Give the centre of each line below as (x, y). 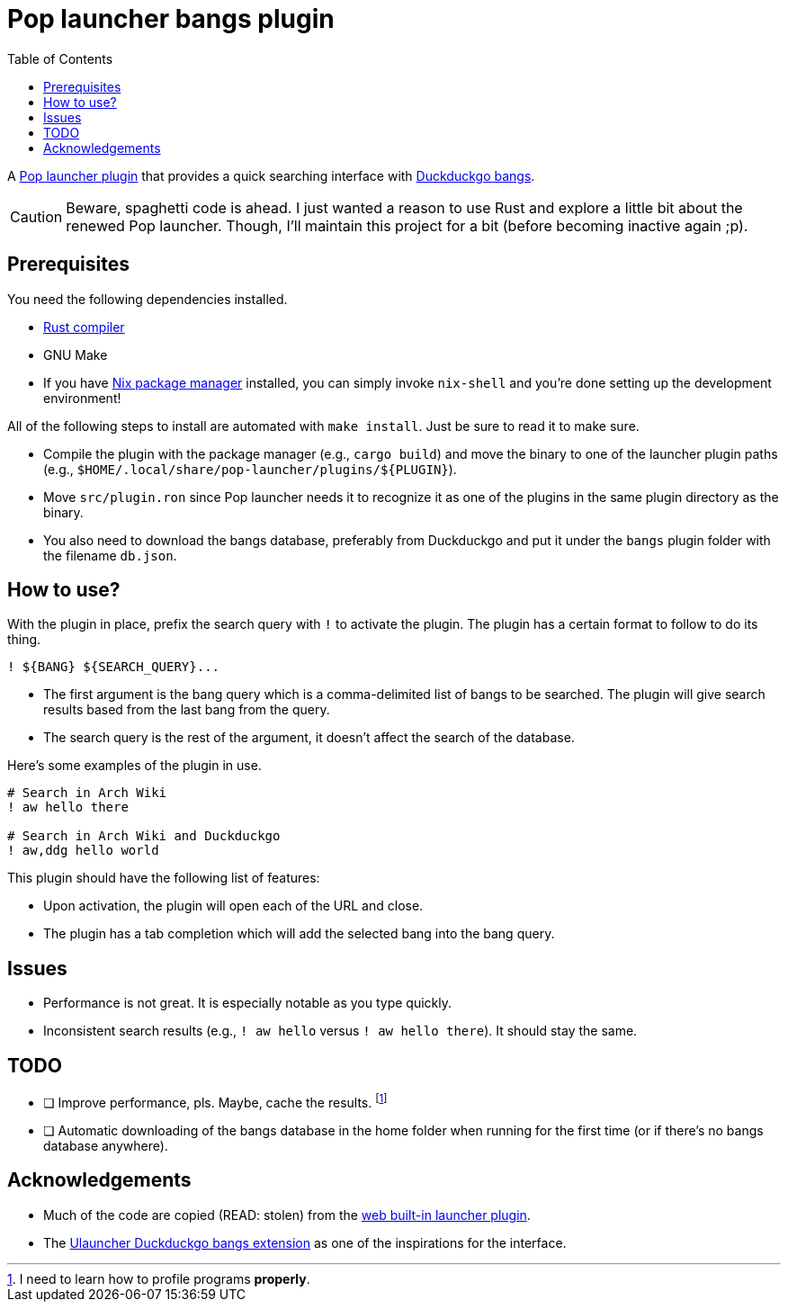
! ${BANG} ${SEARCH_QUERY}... (114, 667)
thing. (24, 640)
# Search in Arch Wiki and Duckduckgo (144, 836)
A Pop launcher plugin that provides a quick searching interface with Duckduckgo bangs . (271, 175)
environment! (82, 398)
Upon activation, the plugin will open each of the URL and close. (233, 906)
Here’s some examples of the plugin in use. (134, 766)
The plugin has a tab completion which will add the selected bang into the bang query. (299, 934)
